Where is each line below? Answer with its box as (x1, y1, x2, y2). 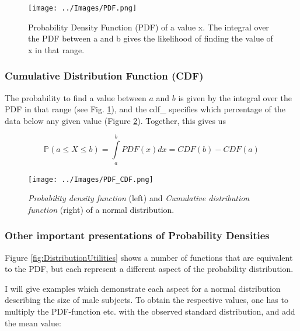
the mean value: (5, 316, 61, 329)
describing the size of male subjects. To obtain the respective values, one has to (5, 294, 288, 306)
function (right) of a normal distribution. (28, 203, 175, 215)
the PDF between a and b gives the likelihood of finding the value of (28, 32, 273, 44)
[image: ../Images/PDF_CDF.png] (28, 175, 154, 184)
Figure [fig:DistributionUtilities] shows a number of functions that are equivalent (5, 251, 293, 263)
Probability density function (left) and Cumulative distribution (28, 192, 250, 204)
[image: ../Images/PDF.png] (28, 4, 137, 12)
